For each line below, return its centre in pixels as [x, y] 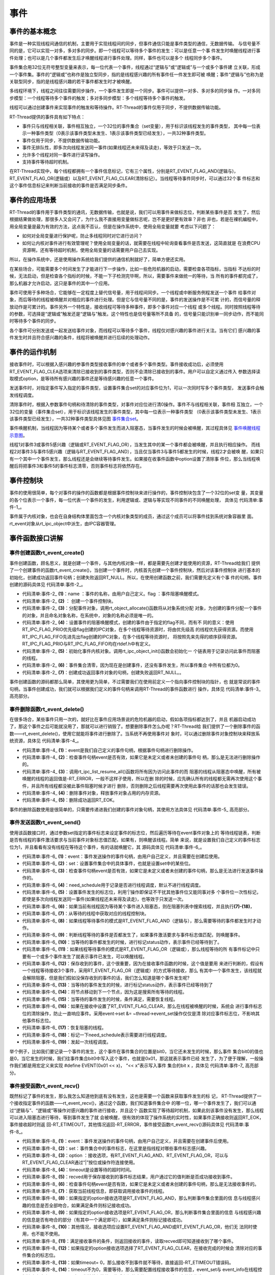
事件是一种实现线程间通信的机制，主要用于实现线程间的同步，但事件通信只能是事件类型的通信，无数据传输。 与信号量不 [135, 44]
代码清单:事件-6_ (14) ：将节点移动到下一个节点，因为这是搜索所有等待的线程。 [104, 992]
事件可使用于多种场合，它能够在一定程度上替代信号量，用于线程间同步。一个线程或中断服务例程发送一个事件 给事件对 [133, 292]
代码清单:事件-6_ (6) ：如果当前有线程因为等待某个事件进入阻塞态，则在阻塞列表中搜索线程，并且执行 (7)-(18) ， [138, 906]
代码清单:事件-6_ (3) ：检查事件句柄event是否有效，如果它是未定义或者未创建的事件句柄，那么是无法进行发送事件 [141, 871]
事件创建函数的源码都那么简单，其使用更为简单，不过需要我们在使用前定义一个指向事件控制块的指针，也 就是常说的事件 [135, 682]
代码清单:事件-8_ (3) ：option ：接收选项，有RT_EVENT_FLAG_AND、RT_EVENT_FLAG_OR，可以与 [125, 1156]
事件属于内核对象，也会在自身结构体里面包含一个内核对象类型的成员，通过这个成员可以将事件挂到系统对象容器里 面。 [133, 516]
